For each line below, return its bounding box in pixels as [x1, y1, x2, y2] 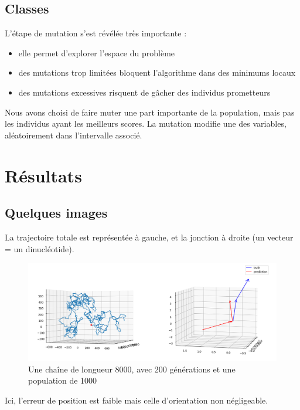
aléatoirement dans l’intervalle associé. [5, 128, 142, 141]
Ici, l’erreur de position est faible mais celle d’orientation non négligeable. [5, 394, 268, 406]
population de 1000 [28, 374, 97, 387]
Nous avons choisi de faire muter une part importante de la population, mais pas [5, 106, 295, 118]
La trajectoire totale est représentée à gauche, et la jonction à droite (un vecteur [5, 231, 294, 243]
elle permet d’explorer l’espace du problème [18, 46, 175, 59]
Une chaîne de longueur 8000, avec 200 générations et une [28, 362, 236, 375]
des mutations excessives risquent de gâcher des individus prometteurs [18, 86, 271, 98]
